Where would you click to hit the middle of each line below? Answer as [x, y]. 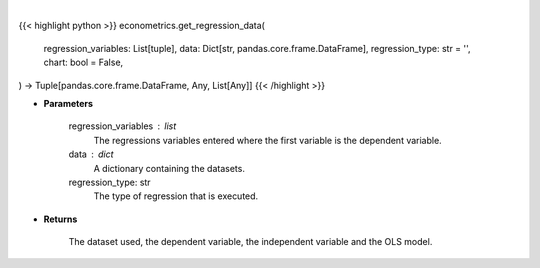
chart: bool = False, [83, 62]
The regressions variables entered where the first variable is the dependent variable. [267, 140]
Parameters [68, 103]
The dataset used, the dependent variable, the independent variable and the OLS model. [250, 242]
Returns [60, 219]
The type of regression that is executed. [176, 196]
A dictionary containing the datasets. [169, 168]
